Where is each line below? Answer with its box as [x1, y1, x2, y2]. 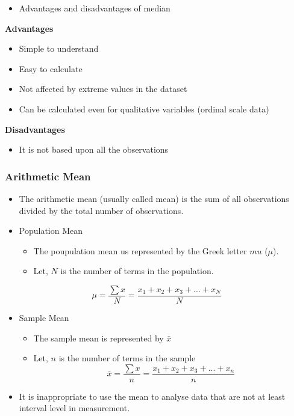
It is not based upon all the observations [19, 143, 169, 156]
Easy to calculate [19, 62, 83, 75]
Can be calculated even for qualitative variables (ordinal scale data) [19, 102, 269, 115]
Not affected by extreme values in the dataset [19, 82, 187, 95]
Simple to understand [19, 42, 99, 55]
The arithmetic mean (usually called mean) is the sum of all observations [19, 192, 289, 204]
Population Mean [19, 224, 83, 237]
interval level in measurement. [19, 402, 130, 414]
